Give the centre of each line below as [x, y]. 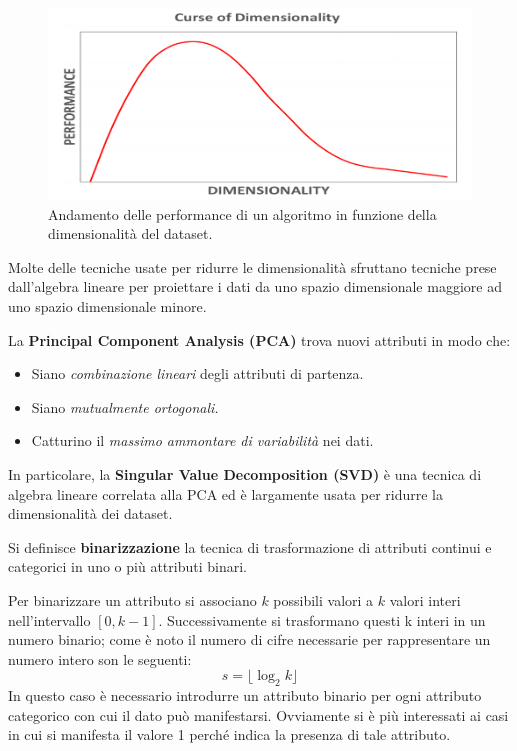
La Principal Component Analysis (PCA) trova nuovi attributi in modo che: [259, 339]
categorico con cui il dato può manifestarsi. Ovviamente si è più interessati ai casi [258, 714]
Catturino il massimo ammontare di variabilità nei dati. [202, 440]
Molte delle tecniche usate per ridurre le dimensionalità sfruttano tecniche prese [252, 266]
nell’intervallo [49, 619]
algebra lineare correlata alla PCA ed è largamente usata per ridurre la [226, 493]
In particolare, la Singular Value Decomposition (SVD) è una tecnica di [245, 473]
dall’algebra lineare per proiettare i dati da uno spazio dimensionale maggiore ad [255, 286]
